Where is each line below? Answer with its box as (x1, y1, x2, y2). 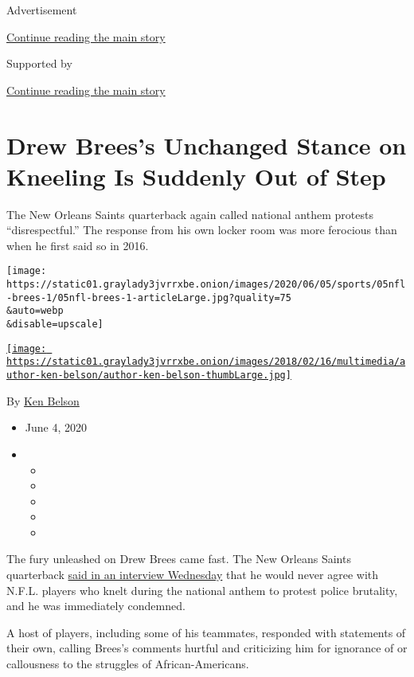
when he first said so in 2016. (6, 237, 149, 253)
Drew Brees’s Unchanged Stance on (6, 128, 407, 161)
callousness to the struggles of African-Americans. (6, 655, 249, 672)
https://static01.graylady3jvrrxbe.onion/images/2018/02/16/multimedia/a (6, 356, 406, 368)
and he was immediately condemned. (6, 597, 186, 614)
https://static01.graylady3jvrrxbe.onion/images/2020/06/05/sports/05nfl (6, 279, 406, 291)
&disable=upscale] (6, 319, 103, 331)
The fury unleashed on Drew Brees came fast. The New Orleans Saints (6, 550, 351, 567)
